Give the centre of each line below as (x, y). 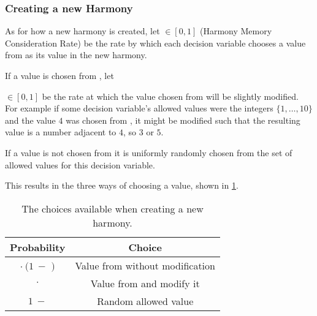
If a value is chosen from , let (59, 75)
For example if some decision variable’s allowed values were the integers (139, 108)
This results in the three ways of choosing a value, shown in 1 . (122, 185)
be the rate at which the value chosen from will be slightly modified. (170, 96)
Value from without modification (145, 265)
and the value (30, 120)
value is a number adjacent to (61, 132)
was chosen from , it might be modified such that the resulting (183, 120)
